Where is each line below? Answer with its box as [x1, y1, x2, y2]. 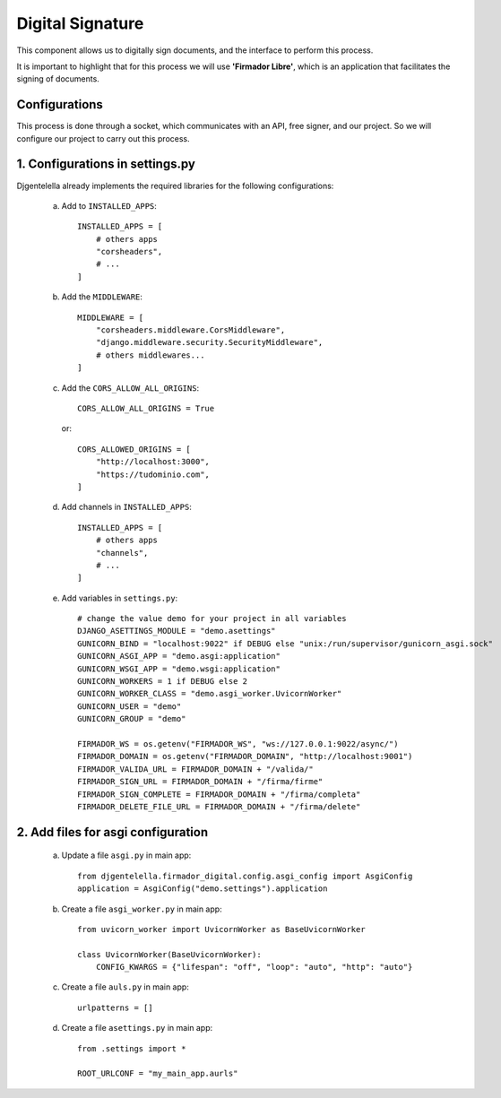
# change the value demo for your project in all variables [77, 614, 347, 624]
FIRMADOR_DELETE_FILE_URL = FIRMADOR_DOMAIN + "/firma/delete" [77, 801, 361, 811]
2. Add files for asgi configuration [16, 825, 209, 840]
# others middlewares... [95, 350, 205, 360]
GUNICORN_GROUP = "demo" [77, 713, 186, 724]
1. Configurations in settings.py [16, 157, 196, 172]
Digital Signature [16, 13, 144, 33]
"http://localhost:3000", [95, 457, 211, 467]
